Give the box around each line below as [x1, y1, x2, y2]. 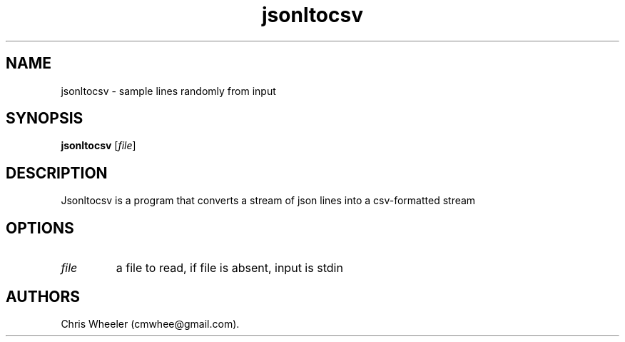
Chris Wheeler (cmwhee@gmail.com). [61, 317, 240, 330]
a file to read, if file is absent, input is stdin [116, 261, 343, 276]
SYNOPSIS [6, 109, 83, 128]
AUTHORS [6, 287, 81, 306]
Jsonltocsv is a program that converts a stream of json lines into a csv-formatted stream [61, 194, 476, 207]
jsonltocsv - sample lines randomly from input [61, 84, 276, 97]
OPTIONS [6, 218, 74, 237]
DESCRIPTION [6, 164, 108, 182]
